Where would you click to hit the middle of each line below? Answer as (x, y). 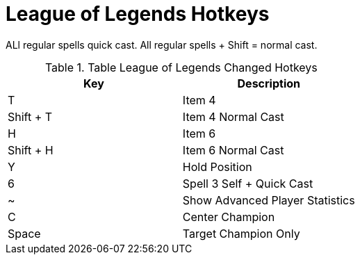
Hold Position (217, 166)
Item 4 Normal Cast (233, 116)
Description (269, 83)
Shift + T (30, 116)
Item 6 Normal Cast (233, 150)
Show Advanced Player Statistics (269, 200)
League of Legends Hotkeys (138, 14)
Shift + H (31, 150)
